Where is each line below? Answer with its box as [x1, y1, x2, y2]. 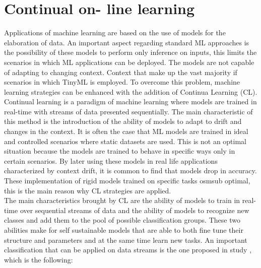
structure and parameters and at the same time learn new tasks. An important [4, 234, 247, 245]
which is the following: [4, 254, 73, 264]
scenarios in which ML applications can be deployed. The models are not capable [4, 56, 254, 67]
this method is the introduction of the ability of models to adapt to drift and [4, 116, 242, 126]
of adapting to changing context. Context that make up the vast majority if [4, 66, 237, 77]
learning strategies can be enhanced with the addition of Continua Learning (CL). [4, 86, 257, 97]
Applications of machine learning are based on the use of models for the [4, 27, 226, 38]
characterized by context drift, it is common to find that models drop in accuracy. [4, 165, 257, 176]
